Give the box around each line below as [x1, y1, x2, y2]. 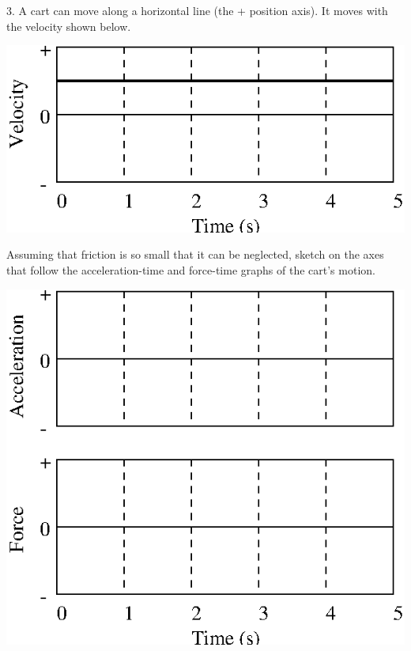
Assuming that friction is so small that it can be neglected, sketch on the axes [6, 246, 384, 263]
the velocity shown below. [6, 17, 131, 34]
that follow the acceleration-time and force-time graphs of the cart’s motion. [6, 262, 375, 278]
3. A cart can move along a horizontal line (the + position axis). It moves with [6, 2, 388, 18]
